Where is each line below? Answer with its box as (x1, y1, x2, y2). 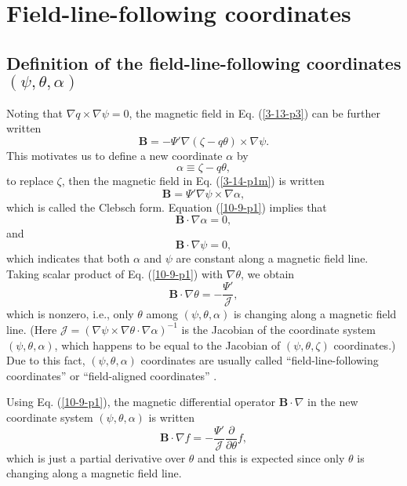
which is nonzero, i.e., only (6, 306, 134, 322)
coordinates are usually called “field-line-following (140, 352, 379, 368)
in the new (307, 394, 358, 410)
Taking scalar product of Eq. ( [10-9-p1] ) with (6, 265, 223, 281)
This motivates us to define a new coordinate (6, 147, 223, 163)
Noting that (6, 104, 63, 121)
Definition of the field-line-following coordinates (6, 50, 402, 74)
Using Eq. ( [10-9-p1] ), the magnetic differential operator (6, 394, 276, 410)
